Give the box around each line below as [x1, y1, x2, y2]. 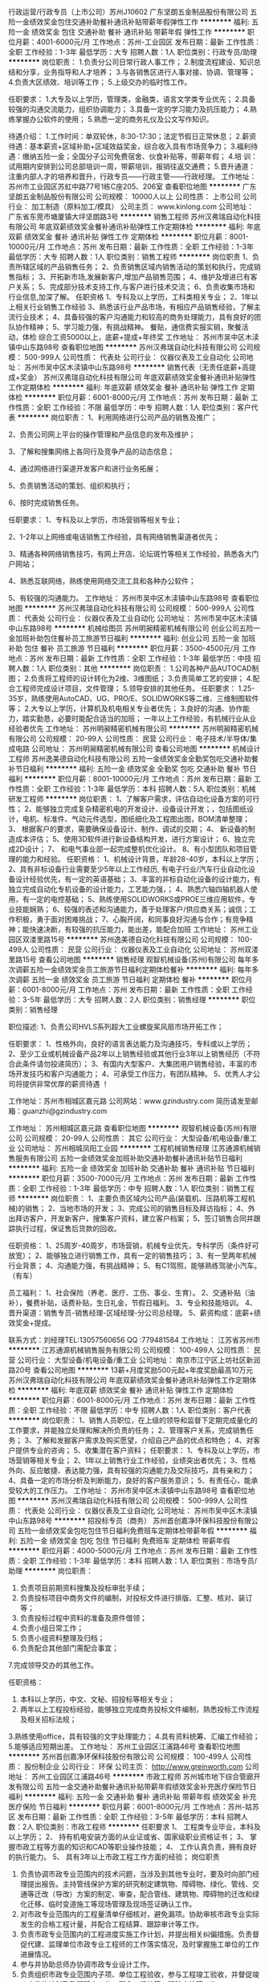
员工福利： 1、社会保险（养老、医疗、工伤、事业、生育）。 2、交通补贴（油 [8, 1288, 255, 1297]
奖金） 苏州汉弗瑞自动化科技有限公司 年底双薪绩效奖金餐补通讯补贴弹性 [19, 373, 257, 381]
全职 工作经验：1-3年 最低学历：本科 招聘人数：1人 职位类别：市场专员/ [22, 1556, 258, 1565]
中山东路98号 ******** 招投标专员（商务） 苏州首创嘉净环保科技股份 [8, 1516, 238, 1525]
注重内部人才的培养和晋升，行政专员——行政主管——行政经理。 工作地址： [8, 172, 257, 181]
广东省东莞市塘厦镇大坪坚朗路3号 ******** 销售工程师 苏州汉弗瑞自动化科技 [8, 212, 262, 221]
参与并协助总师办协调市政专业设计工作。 [19, 1960, 154, 1969]
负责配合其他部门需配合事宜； [19, 1643, 119, 1653]
